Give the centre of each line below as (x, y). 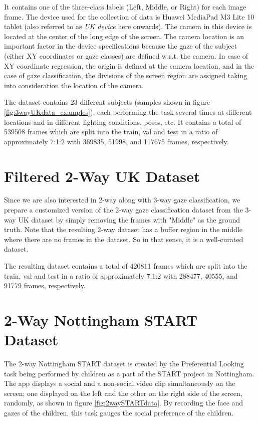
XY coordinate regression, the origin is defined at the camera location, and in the (129, 65)
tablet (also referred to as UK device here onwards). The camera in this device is (128, 26)
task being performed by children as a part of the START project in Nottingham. (129, 373)
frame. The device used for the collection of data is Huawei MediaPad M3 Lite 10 (129, 16)
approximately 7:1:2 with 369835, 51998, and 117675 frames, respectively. (116, 141)
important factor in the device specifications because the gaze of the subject (121, 46)
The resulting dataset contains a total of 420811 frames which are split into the (126, 266)
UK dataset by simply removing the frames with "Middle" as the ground (129, 219)
